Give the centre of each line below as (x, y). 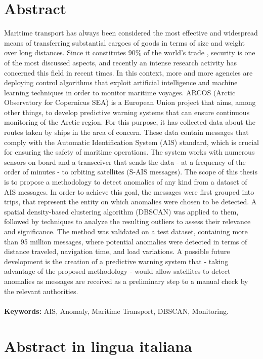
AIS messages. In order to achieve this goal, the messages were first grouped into (129, 191)
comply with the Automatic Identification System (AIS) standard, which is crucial (131, 142)
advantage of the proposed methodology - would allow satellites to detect (117, 271)
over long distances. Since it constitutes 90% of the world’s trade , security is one (130, 52)
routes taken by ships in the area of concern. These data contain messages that (126, 132)
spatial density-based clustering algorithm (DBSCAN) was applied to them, (121, 211)
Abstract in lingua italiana (98, 346)
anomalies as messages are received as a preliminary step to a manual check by (126, 281)
